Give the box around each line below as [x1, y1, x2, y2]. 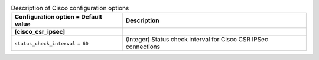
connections [125, 43, 161, 51]
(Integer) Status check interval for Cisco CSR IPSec [125, 36, 268, 44]
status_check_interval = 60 [14, 39, 89, 47]
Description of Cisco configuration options [11, 4, 129, 12]
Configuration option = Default [14, 13, 103, 21]
